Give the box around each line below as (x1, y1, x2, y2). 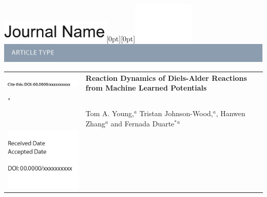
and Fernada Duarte (110, 118, 175, 128)
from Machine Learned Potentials (85, 82, 207, 93)
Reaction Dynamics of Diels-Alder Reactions (85, 72, 247, 83)
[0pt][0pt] (106, 33, 136, 44)
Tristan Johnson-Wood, (139, 107, 213, 118)
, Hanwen (216, 107, 245, 118)
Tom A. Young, (85, 107, 134, 118)
